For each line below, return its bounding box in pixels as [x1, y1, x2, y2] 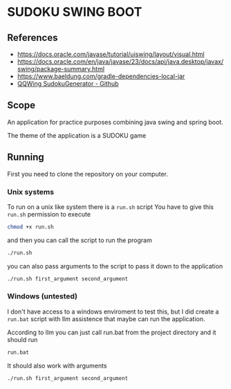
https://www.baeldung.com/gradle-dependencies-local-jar [17, 72, 185, 80]
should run [7, 335, 38, 343]
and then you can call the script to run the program [7, 236, 152, 244]
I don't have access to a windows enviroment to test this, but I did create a [7, 307, 219, 316]
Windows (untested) [7, 291, 78, 301]
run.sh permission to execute [7, 210, 91, 218]
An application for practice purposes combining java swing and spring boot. [7, 118, 223, 126]
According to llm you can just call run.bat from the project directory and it [7, 328, 216, 336]
